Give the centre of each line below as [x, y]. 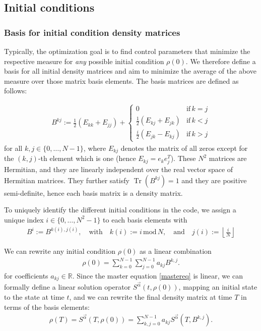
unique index [24, 219]
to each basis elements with [145, 219]
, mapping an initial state [218, 287]
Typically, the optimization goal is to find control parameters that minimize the [127, 51]
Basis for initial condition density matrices [92, 32]
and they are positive [214, 180]
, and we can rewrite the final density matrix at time [151, 297]
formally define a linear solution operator [68, 287]
